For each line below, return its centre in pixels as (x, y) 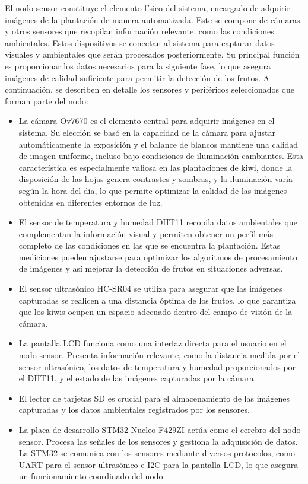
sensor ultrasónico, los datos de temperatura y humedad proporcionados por (157, 366)
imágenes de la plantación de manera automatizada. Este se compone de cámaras (153, 19)
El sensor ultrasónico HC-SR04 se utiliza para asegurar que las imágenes (150, 289)
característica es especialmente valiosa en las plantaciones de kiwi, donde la (155, 167)
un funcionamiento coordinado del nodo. (92, 476)
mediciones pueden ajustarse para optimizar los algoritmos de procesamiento (158, 257)
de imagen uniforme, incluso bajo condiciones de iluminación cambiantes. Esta (161, 156)
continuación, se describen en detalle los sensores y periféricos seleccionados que (150, 89)
